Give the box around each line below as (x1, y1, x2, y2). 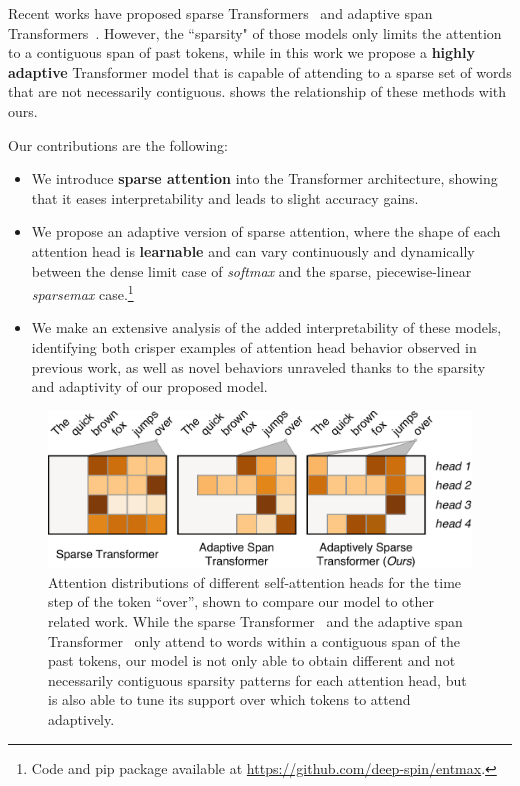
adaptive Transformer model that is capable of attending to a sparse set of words (8, 61, 512, 82)
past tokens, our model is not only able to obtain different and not (48, 650, 456, 671)
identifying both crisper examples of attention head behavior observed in (31, 336, 477, 357)
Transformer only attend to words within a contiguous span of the (48, 630, 460, 651)
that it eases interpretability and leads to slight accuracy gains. (31, 187, 419, 208)
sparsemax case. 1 (31, 281, 134, 304)
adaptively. (48, 708, 115, 729)
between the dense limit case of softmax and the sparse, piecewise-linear (31, 260, 472, 281)
